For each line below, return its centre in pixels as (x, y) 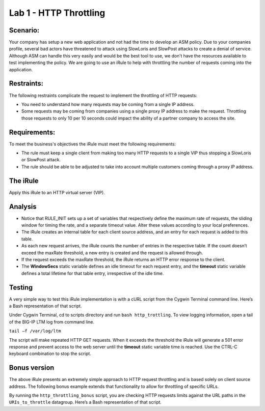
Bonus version (32, 368)
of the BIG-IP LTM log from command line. (52, 322)
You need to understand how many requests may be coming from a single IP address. (108, 104)
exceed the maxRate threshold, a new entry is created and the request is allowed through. (112, 253)
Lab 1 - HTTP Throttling (57, 13)
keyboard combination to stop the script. (50, 353)
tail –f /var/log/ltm (35, 331)
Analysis (23, 206)
